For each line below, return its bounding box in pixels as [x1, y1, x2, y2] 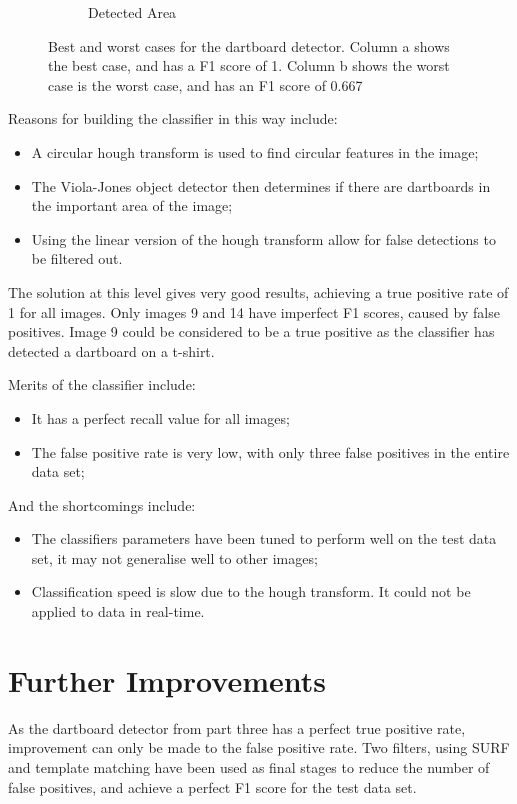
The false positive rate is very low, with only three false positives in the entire [31, 441, 510, 462]
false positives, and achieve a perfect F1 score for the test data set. [8, 776, 417, 797]
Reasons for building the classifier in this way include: [8, 108, 338, 129]
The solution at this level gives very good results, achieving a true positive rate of [8, 281, 509, 302]
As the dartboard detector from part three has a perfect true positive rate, [8, 717, 466, 738]
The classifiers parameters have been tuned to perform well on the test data [31, 528, 497, 549]
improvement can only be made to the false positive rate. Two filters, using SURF [8, 737, 510, 758]
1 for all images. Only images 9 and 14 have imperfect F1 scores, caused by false [8, 301, 500, 322]
